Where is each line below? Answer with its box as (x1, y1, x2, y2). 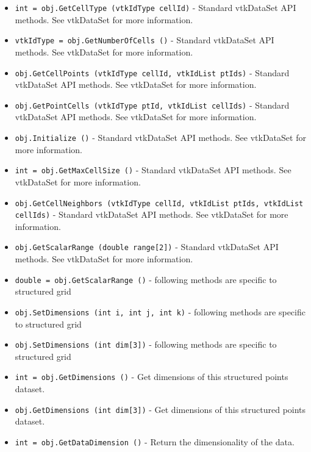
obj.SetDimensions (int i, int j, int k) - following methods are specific (15, 305, 306, 318)
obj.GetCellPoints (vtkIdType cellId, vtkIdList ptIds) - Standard (15, 66, 290, 79)
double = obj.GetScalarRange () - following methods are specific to (15, 273, 277, 285)
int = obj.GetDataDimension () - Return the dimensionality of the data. (15, 435, 295, 448)
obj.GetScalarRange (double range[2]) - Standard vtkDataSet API (15, 240, 279, 253)
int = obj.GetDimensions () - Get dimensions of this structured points (15, 370, 288, 383)
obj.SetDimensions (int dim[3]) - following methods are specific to (15, 338, 277, 351)
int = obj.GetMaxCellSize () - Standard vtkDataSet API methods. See (15, 163, 291, 176)
